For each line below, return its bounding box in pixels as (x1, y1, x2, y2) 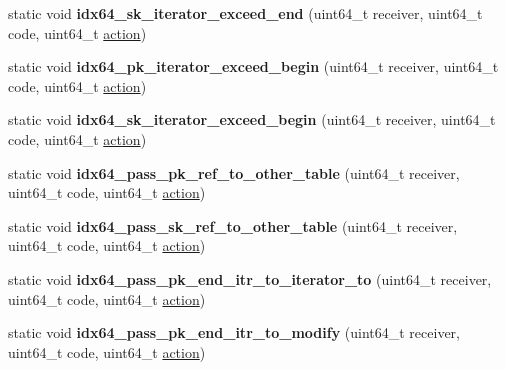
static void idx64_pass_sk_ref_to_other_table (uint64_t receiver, (8, 215, 458, 236)
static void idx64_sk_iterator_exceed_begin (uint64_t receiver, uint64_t (8, 109, 496, 130)
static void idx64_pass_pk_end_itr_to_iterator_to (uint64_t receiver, (8, 268, 492, 289)
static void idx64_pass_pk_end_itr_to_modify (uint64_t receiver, (8, 322, 460, 343)
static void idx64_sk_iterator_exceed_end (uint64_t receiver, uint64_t (8, 3, 483, 23)
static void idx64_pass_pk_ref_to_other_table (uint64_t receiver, (8, 162, 460, 183)
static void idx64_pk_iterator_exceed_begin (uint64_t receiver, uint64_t (8, 56, 499, 77)
